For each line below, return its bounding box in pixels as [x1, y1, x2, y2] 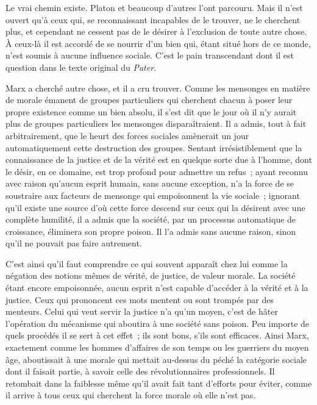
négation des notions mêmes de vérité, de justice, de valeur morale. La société [5, 269, 296, 282]
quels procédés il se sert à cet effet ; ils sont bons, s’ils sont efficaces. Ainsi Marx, [5, 329, 309, 342]
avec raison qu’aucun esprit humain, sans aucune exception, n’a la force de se [5, 177, 294, 190]
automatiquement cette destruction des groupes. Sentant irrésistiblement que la [5, 141, 302, 154]
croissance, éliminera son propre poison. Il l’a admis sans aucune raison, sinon [5, 224, 296, 237]
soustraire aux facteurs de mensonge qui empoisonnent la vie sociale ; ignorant [5, 188, 300, 201]
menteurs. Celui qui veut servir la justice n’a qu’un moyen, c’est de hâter [5, 305, 278, 318]
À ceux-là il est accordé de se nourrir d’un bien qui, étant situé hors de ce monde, [5, 37, 311, 49]
